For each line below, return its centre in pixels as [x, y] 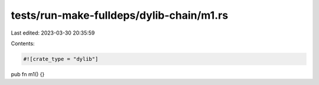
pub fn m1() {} [28, 74]
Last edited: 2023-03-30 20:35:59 [53, 33]
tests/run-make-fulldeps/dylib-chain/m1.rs [120, 15]
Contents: [23, 43]
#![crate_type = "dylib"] [61, 59]
